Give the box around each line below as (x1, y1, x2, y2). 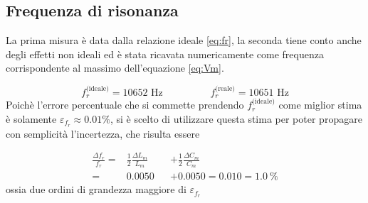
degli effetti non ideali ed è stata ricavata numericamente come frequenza (6, 46, 324, 61)
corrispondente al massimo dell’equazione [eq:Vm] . (6, 60, 224, 75)
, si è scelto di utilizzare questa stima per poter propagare (110, 111, 362, 126)
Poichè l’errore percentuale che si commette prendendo (6, 97, 244, 112)
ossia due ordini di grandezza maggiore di (6, 182, 186, 197)
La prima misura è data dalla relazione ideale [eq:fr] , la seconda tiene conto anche (6, 33, 362, 48)
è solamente (6, 111, 57, 126)
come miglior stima (278, 97, 362, 112)
